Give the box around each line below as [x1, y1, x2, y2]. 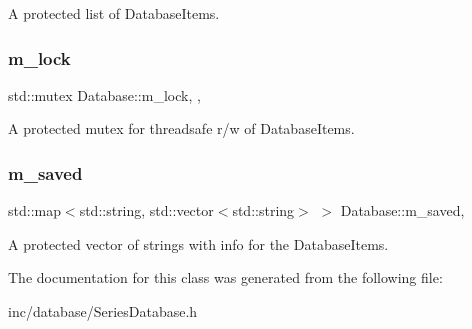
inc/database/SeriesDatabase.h [8, 301, 198, 321]
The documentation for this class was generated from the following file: [8, 267, 443, 288]
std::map [8, 200, 61, 221]
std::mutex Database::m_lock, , [8, 84, 201, 105]
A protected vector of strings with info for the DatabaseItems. [8, 233, 389, 254]
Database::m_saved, [340, 200, 465, 221]
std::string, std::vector [79, 200, 214, 221]
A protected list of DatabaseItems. [8, 3, 220, 23]
